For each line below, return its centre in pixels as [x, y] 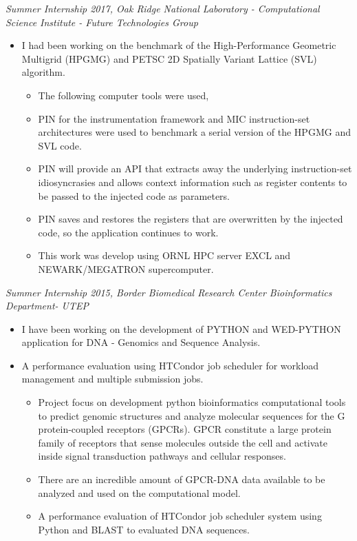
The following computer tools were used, [123, 95]
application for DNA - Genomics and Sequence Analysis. [141, 342]
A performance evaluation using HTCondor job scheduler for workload [170, 365]
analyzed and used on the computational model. [139, 492]
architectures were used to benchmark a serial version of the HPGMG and [194, 132]
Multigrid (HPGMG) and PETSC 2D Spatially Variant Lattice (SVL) [169, 58]
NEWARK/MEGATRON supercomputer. [126, 268]
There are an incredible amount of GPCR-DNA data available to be [182, 479]
